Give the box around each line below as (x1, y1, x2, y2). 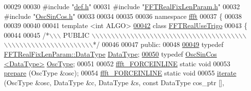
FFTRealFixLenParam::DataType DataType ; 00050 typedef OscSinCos (4, 48, 217, 59)
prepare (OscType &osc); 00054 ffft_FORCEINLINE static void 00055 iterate (4, 68, 236, 78)
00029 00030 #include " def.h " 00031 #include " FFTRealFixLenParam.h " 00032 (4, 1, 240, 11)
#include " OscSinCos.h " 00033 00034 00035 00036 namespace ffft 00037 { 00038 (4, 11, 242, 21)
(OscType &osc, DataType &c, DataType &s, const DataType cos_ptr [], (4, 77, 224, 87)
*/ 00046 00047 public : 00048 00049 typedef (92, 39, 224, 49)
